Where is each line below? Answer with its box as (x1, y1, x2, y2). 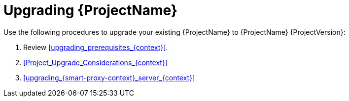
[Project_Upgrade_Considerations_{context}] (23, 58, 168, 67)
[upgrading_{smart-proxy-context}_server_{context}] (23, 73, 195, 82)
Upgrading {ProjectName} (3, 2, 177, 19)
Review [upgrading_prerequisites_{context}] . (23, 43, 168, 51)
